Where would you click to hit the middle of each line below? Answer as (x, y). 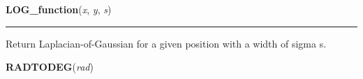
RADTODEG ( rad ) (50, 67)
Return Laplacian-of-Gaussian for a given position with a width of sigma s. (166, 43)
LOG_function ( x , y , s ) (59, 9)
